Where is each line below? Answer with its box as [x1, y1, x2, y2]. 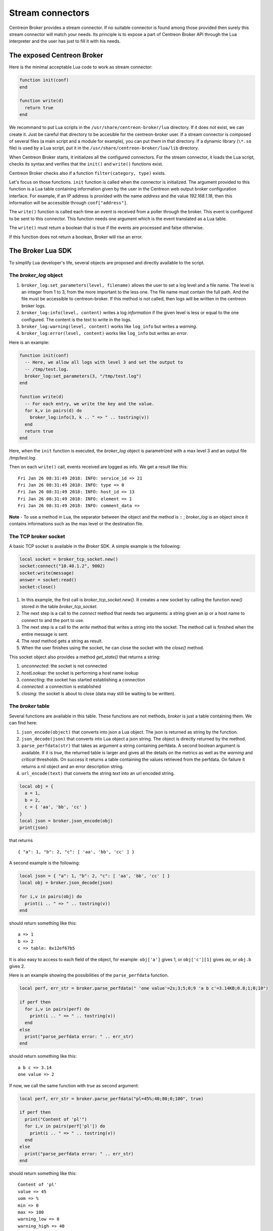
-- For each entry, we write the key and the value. [25, 401, 154, 406]
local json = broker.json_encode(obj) [19, 818, 113, 823]
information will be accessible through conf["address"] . [9, 200, 128, 206]
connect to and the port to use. [21, 617, 85, 623]
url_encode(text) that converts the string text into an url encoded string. [21, 770, 175, 776]
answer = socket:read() [19, 577, 77, 583]
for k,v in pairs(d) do [25, 408, 82, 413]
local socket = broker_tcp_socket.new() [19, 556, 118, 562]
